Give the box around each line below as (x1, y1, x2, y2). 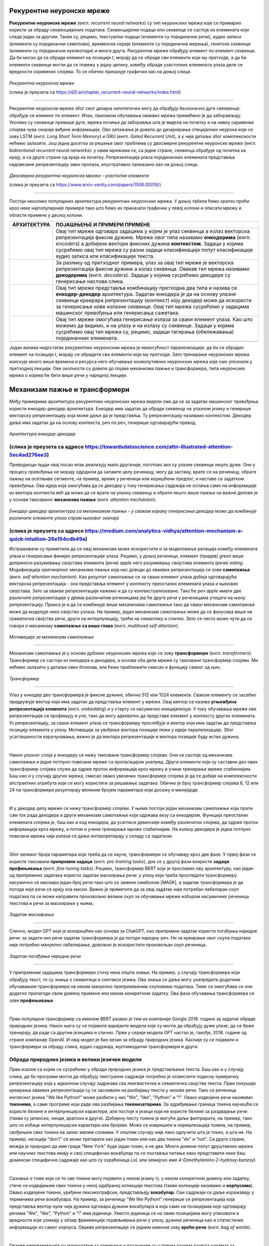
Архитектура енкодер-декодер (9, 431, 76, 437)
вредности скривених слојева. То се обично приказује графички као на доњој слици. (9, 69, 192, 75)
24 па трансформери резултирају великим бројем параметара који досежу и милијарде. (9, 787, 199, 793)
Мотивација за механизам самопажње (9, 634, 94, 640)
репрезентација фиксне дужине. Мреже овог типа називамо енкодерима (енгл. (55, 234, 251, 241)
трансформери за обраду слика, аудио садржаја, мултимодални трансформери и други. (9, 1044, 199, 1050)
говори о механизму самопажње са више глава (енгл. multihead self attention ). (9, 623, 179, 628)
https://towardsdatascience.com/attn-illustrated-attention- (85, 443, 233, 450)
